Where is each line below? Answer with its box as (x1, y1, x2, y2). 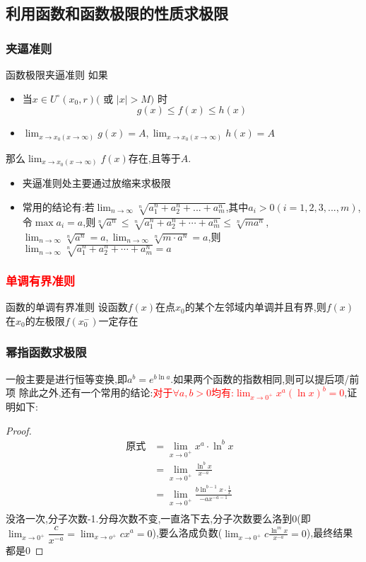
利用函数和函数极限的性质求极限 (6, 2, 228, 24)
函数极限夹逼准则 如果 (6, 67, 108, 81)
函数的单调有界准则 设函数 (6, 299, 128, 314)
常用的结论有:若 (22, 199, 95, 214)
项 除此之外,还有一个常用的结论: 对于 (6, 385, 173, 400)
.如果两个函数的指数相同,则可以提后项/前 (170, 371, 360, 386)
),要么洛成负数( (152, 525, 223, 540)
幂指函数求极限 (6, 343, 87, 361)
